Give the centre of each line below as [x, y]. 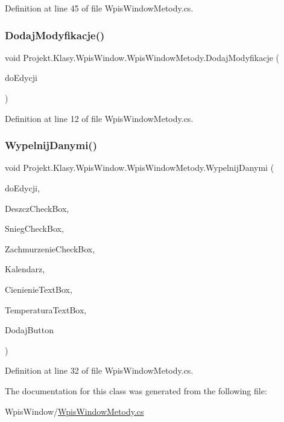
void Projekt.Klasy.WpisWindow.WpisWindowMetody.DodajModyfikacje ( [142, 57]
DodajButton [29, 330]
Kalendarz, [25, 269]
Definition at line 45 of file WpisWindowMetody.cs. [99, 8]
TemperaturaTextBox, [46, 309]
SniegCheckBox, [34, 229]
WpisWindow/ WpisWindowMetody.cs [74, 411]
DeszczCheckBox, [37, 208]
